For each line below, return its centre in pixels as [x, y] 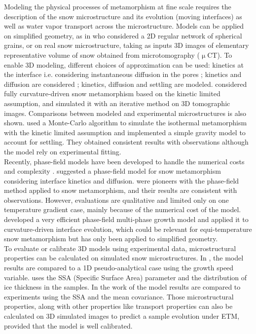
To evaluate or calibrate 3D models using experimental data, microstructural [120, 248]
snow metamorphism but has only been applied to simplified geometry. [111, 239]
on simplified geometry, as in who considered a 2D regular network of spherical [123, 35]
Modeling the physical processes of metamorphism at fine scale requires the [118, 6]
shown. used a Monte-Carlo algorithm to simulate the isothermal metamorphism [126, 123]
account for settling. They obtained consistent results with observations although [126, 142]
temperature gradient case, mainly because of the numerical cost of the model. [123, 209]
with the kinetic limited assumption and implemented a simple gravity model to [125, 132]
